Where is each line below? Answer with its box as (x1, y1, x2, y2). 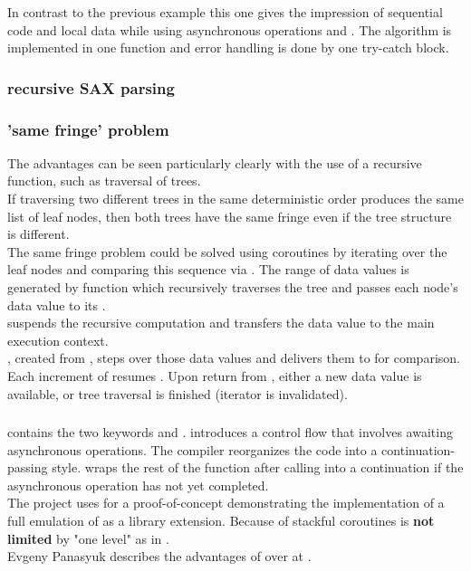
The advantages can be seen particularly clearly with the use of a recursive (7, 153, 422, 172)
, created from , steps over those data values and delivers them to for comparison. (7, 348, 460, 367)
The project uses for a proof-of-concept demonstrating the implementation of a (7, 493, 445, 512)
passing (7, 458, 48, 477)
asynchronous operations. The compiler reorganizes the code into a (7, 440, 378, 459)
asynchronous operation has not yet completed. (7, 475, 269, 494)
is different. (7, 224, 70, 243)
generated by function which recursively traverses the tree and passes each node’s (7, 278, 458, 296)
